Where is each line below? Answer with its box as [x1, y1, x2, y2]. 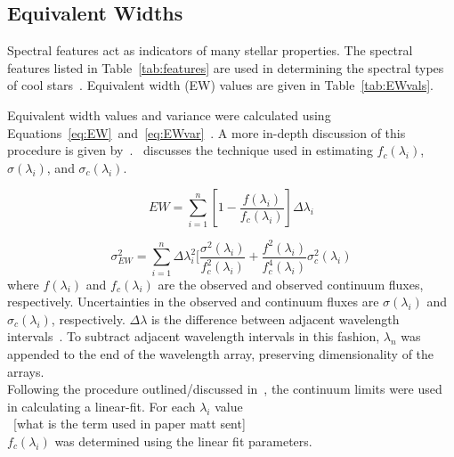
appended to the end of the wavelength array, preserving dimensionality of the [7, 345, 434, 363]
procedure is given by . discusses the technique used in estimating [7, 141, 373, 159]
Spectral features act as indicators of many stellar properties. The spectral [7, 41, 413, 60]
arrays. [7, 362, 45, 380]
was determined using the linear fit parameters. [54, 432, 312, 450]
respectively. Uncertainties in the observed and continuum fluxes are [7, 292, 379, 311]
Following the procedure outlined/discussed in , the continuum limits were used [7, 379, 442, 398]
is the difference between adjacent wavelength [150, 309, 400, 328]
